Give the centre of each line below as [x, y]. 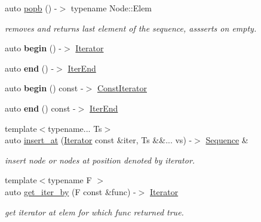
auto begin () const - [44, 88]
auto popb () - [31, 8]
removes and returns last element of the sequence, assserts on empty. [131, 28]
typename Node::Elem [111, 8]
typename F [70, 180]
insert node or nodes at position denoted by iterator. [100, 160]
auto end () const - [40, 108]
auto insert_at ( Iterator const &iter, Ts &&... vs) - [99, 140]
